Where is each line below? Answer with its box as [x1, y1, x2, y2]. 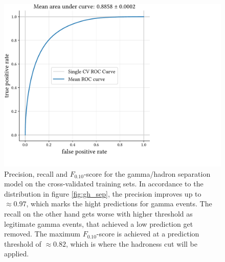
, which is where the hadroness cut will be [66, 238, 197, 249]
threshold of [4, 238, 41, 249]
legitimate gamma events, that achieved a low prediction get [4, 218, 193, 229]
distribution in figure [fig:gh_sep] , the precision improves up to [4, 188, 201, 199]
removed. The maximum [4, 228, 80, 239]
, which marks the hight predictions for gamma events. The [26, 198, 212, 209]
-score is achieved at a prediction [96, 228, 199, 239]
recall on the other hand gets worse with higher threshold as [4, 208, 193, 219]
